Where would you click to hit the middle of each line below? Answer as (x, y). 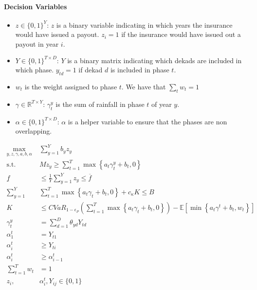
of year (162, 104)
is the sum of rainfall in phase (100, 104)
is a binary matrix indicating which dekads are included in (155, 60)
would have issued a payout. (57, 34)
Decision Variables (36, 6)
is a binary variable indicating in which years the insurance (144, 25)
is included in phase (140, 70)
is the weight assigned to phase (71, 86)
